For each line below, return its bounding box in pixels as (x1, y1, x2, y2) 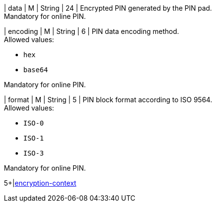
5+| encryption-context (4, 179, 77, 187)
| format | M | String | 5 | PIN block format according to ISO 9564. (4, 95, 213, 104)
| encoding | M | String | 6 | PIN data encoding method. (4, 27, 179, 35)
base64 (23, 66, 48, 74)
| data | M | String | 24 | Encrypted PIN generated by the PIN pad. (4, 4, 212, 12)
